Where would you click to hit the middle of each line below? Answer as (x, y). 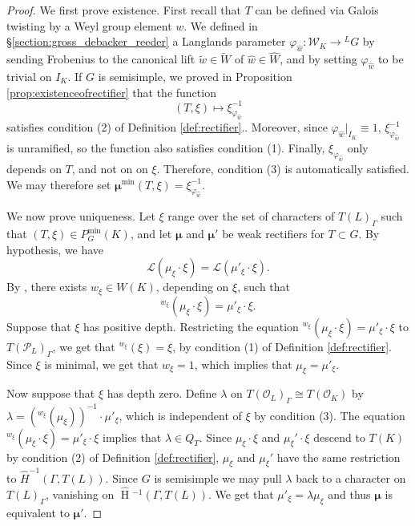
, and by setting (318, 59)
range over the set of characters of (251, 216)
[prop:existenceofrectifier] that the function (111, 92)
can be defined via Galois (317, 10)
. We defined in (221, 25)
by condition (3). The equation (330, 415)
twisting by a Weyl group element (89, 25)
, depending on (192, 287)
